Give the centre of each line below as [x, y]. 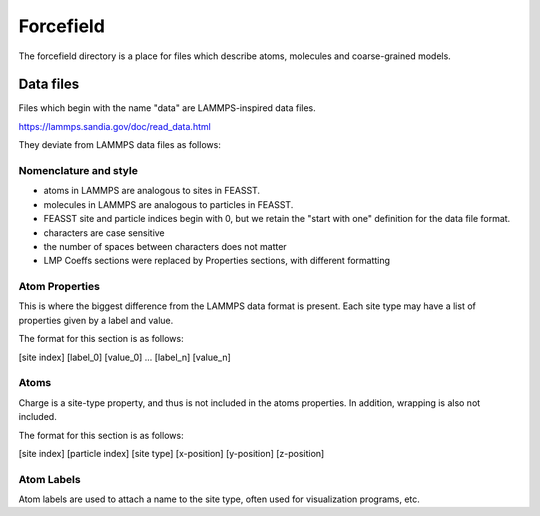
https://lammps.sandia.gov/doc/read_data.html [115, 126]
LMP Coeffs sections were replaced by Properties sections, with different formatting [216, 261]
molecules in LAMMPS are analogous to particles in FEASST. [168, 204]
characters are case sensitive [104, 232]
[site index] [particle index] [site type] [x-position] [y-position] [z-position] [171, 453]
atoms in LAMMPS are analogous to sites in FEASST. [151, 191]
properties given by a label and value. [96, 320]
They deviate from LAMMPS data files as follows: [120, 145]
